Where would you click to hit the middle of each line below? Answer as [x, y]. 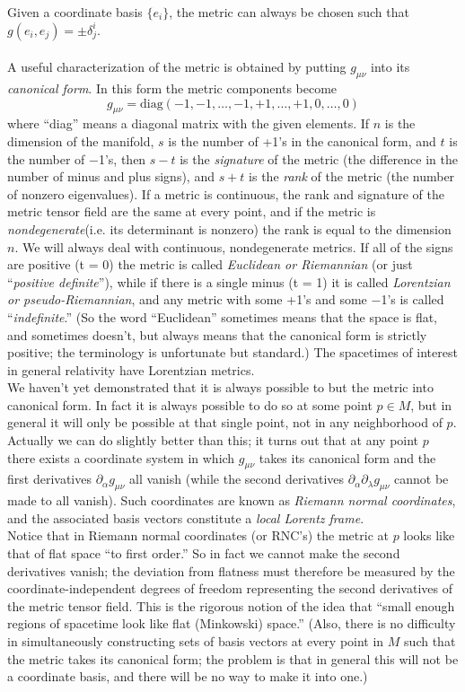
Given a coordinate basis [75, 12]
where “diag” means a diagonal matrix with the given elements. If [189, 123]
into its [390, 67]
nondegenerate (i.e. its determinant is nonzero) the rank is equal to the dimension [229, 228]
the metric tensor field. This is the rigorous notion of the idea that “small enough [231, 605]
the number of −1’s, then [77, 158]
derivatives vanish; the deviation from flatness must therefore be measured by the [231, 570]
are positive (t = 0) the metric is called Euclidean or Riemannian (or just [210, 264]
